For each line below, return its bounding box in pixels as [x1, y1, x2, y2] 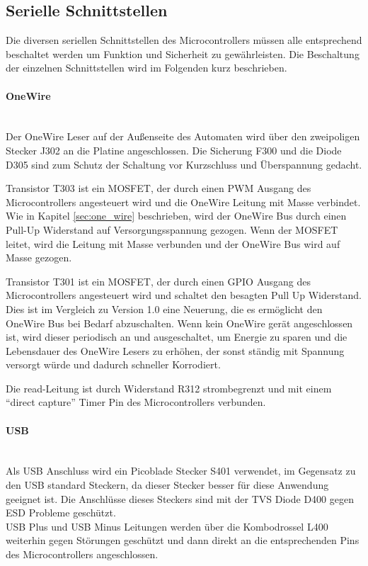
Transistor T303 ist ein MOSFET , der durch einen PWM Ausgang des [6, 181, 311, 196]
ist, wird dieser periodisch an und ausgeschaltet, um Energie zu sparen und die [6, 329, 347, 344]
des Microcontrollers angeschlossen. [6, 547, 159, 562]
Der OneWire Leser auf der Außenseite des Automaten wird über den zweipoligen [6, 129, 360, 144]
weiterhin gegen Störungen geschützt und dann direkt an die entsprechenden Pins [6, 533, 360, 548]
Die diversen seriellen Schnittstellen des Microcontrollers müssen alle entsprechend [6, 33, 362, 47]
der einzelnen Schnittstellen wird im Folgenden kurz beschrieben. [6, 60, 287, 75]
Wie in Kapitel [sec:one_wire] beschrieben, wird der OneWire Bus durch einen [6, 208, 347, 223]
